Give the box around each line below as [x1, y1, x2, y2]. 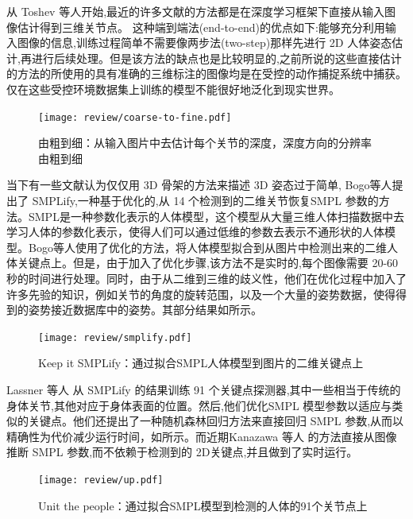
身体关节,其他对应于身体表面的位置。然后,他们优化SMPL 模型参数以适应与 [6, 397, 392, 413]
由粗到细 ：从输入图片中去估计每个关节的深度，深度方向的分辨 [38, 134, 361, 151]
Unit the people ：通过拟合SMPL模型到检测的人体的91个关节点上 [38, 497, 368, 513]
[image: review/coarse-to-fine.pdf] [38, 111, 232, 123]
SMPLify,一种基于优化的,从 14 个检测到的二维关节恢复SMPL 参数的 [32, 192, 379, 208]
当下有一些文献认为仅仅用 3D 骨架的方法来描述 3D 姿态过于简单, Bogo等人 [6, 176, 392, 193]
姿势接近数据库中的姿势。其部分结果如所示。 [28, 301, 262, 318]
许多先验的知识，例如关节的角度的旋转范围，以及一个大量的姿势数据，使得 [6, 285, 396, 302]
